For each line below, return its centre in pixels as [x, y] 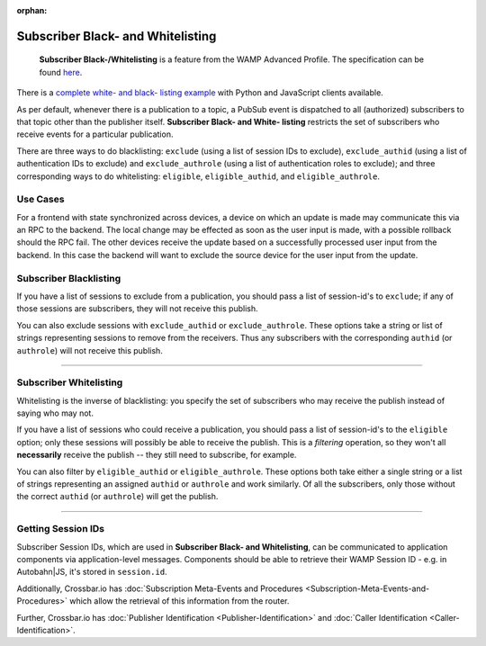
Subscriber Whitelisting [70, 382]
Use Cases [40, 200]
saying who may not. [55, 413]
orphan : [32, 10]
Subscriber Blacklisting [69, 278]
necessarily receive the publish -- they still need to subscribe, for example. [157, 455]
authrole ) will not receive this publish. [90, 350]
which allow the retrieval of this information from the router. [179, 601]
